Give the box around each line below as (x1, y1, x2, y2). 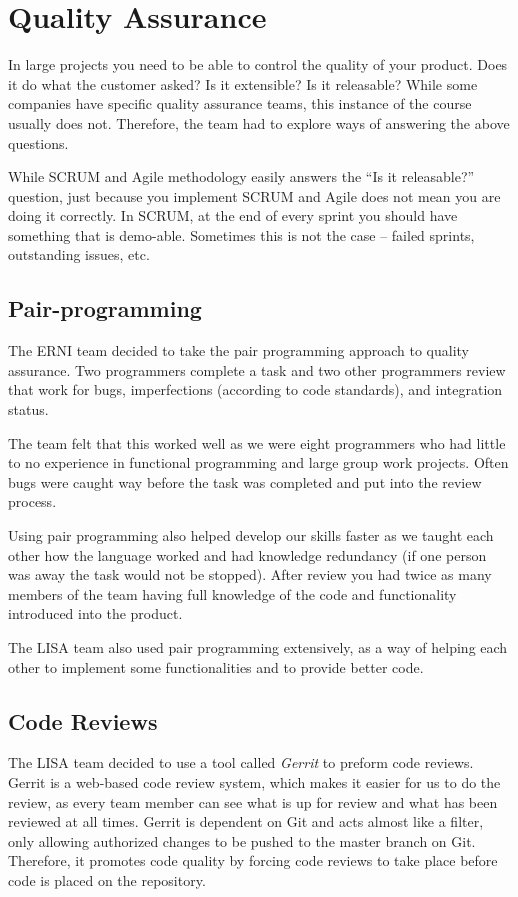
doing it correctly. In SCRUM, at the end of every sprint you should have (8, 205, 458, 226)
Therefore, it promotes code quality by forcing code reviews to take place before (8, 850, 498, 871)
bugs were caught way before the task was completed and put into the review (8, 471, 482, 492)
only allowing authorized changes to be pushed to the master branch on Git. (8, 830, 476, 851)
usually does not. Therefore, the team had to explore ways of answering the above (8, 112, 510, 133)
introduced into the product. (8, 603, 183, 624)
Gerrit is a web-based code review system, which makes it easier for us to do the (8, 771, 501, 792)
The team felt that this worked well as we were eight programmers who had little (8, 432, 506, 453)
